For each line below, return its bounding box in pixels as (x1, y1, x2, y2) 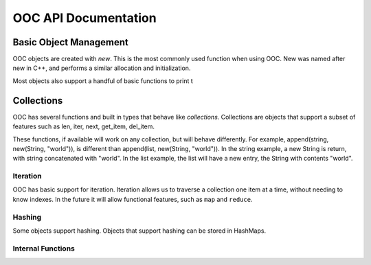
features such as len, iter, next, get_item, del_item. (12, 122, 155, 130)
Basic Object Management (12, 36, 128, 48)
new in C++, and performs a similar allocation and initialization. (12, 64, 191, 72)
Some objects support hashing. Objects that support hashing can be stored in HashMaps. (12, 227, 267, 235)
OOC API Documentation (12, 10, 157, 25)
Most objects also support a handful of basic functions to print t (12, 76, 194, 85)
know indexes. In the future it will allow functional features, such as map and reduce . (12, 195, 253, 203)
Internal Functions (12, 244, 75, 253)
